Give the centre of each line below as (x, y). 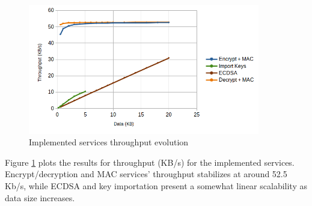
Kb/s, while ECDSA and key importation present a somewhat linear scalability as (156, 185)
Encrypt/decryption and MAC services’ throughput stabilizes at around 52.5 (146, 174)
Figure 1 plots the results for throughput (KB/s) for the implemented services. (150, 162)
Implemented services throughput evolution (109, 142)
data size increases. (40, 197)
